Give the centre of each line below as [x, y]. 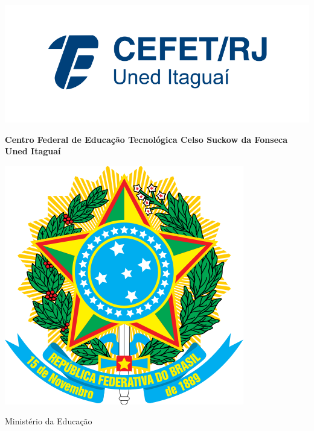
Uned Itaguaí [33, 151]
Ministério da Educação [49, 421]
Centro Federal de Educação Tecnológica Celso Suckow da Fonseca [146, 139]
